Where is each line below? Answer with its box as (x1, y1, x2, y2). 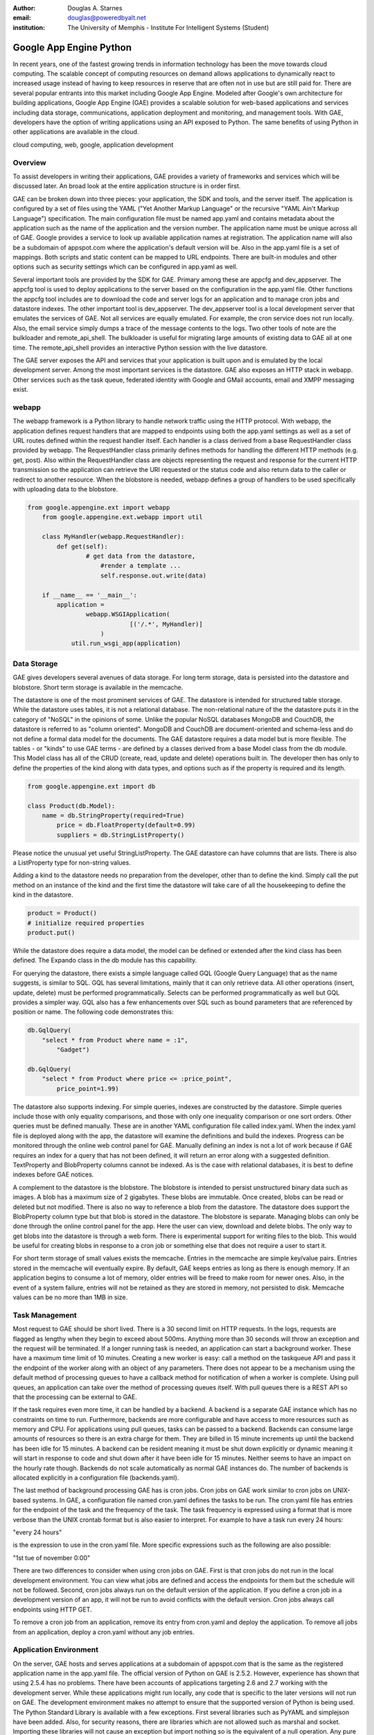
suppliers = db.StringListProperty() (56, 831, 185, 839)
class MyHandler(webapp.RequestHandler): (42, 533, 185, 541)
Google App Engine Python (12, 42, 132, 53)
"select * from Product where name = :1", (42, 1036, 188, 1044)
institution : (12, 23, 46, 31)
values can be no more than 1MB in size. (12, 1293, 128, 1301)
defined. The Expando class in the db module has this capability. (12, 956, 197, 965)
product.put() (27, 929, 75, 936)
